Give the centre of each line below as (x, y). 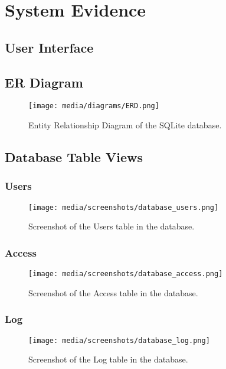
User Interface (49, 47)
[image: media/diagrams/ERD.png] (94, 106)
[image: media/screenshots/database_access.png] (126, 274)
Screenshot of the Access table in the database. (113, 292)
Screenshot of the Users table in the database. (112, 226)
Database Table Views (74, 157)
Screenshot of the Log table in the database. (108, 359)
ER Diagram (44, 82)
